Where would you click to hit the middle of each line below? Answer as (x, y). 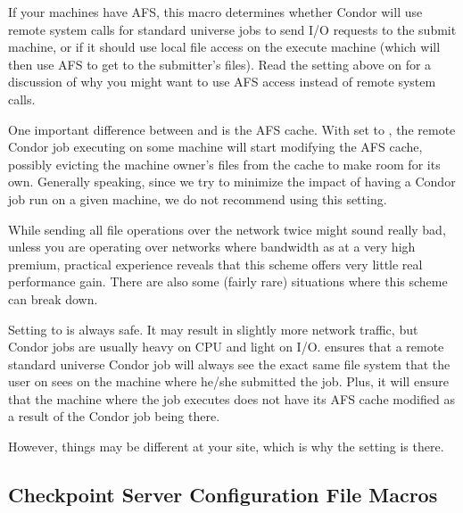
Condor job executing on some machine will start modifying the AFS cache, (215, 147)
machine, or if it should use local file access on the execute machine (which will (224, 47)
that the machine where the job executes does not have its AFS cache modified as (231, 398)
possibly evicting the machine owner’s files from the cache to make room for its (224, 164)
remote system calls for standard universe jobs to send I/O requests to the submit (232, 29)
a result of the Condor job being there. (114, 416)
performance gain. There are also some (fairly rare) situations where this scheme (228, 281)
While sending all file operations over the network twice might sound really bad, (227, 229)
